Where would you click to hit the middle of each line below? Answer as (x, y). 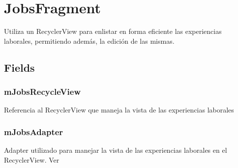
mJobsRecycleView (42, 92)
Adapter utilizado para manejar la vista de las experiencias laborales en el (116, 150)
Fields (19, 67)
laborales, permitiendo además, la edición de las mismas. (89, 41)
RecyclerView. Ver (32, 159)
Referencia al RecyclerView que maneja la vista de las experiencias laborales (119, 110)
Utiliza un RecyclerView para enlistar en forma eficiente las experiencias (113, 31)
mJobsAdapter (34, 131)
